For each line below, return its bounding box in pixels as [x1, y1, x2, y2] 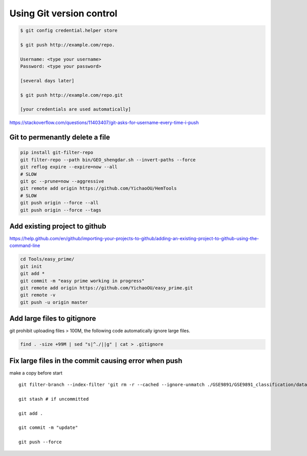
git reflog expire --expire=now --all [20, 164, 118, 170]
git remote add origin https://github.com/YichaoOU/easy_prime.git [20, 285, 193, 291]
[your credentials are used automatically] [20, 107, 131, 112]
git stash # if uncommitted [18, 396, 89, 402]
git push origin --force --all [20, 200, 99, 206]
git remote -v [20, 292, 56, 298]
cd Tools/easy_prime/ [20, 256, 75, 262]
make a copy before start [9, 369, 62, 376]
